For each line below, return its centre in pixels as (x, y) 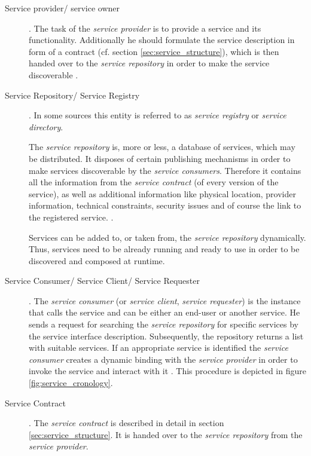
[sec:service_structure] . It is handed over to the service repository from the (166, 434)
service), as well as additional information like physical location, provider (162, 193)
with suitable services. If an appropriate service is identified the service (158, 348)
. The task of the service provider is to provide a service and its (145, 28)
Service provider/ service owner (62, 8)
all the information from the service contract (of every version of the (154, 182)
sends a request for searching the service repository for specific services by (164, 324)
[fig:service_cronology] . (71, 383)
